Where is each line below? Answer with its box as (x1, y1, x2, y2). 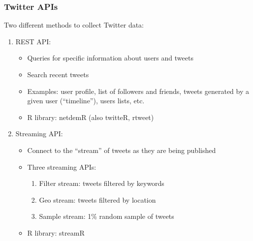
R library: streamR (27, 227, 85, 238)
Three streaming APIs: (27, 161, 96, 172)
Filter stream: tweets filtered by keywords (39, 178, 164, 188)
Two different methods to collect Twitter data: (4, 20, 144, 30)
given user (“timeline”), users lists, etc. (27, 95, 145, 106)
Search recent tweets (27, 69, 89, 79)
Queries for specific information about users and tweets (27, 53, 193, 63)
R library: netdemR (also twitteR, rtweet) (27, 112, 154, 122)
